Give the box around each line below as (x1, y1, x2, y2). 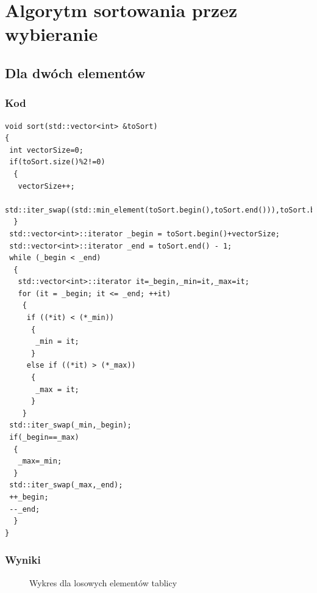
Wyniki (5, 552, 41, 567)
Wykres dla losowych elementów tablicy (29, 576, 177, 589)
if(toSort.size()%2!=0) (9, 158, 105, 167)
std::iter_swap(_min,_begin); (9, 421, 132, 430)
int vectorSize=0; (9, 145, 84, 155)
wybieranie (5, 21, 98, 46)
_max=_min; (18, 457, 62, 466)
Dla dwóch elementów (5, 63, 146, 82)
